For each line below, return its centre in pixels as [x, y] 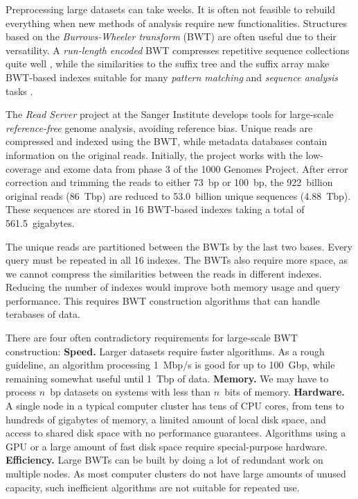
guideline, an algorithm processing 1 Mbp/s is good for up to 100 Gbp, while [170, 365]
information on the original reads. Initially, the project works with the [154, 154]
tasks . [19, 91]
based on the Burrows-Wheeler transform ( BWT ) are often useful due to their [171, 36]
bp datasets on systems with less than [131, 392]
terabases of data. [43, 314]
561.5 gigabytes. [40, 222]
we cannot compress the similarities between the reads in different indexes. [164, 273]
